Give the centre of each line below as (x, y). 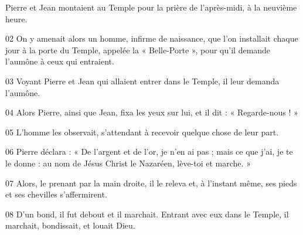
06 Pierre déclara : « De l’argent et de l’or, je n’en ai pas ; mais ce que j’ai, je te (149, 151)
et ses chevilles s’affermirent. (56, 194)
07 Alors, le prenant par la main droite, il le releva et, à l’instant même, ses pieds (151, 183)
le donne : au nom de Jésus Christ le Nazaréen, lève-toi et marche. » (128, 163)
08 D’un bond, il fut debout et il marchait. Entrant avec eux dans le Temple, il (147, 214)
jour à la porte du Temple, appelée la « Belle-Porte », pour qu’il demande (138, 50)
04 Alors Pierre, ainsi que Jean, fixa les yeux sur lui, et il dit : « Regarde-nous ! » (152, 112)
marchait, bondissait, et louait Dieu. (70, 225)
